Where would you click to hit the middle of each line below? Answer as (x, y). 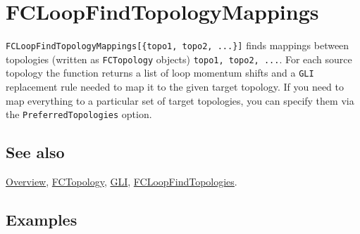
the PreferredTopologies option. (79, 114)
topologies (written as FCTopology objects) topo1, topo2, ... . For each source (179, 59)
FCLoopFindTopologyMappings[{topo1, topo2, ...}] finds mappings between (178, 45)
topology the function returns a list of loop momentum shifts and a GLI (160, 73)
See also (35, 152)
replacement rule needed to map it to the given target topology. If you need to (175, 87)
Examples (42, 220)
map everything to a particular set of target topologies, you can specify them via (180, 100)
